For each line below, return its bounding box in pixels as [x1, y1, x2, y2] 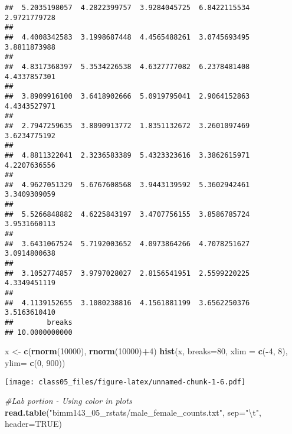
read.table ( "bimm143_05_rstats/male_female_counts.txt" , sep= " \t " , [5, 406, 261, 418]
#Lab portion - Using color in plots [5, 394, 132, 407]
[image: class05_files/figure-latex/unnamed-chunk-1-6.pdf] [5, 377, 246, 386]
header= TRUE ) [5, 417, 62, 430]
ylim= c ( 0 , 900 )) [5, 356, 65, 368]
